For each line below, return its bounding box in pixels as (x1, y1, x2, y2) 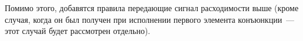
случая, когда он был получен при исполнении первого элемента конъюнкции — (5, 13, 295, 25)
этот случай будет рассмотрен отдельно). (5, 25, 151, 37)
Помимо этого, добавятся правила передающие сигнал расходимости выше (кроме (5, 2, 299, 13)
